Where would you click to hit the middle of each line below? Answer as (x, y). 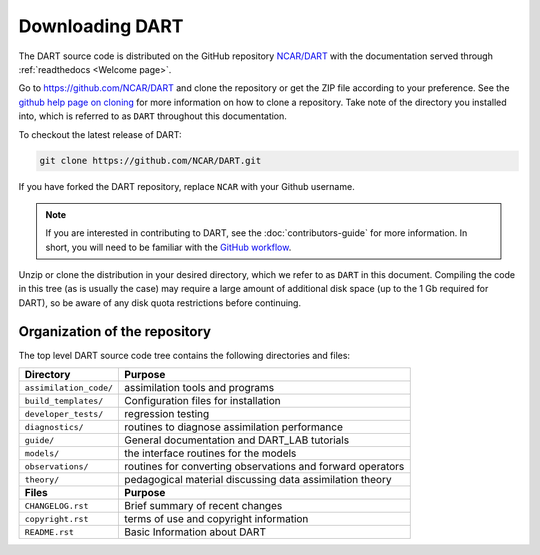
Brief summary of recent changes (203, 506)
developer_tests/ (64, 413)
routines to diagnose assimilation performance (234, 427)
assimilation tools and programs (199, 388)
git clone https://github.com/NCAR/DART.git (150, 161)
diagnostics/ (54, 426)
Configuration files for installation (203, 401)
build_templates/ (64, 400)
